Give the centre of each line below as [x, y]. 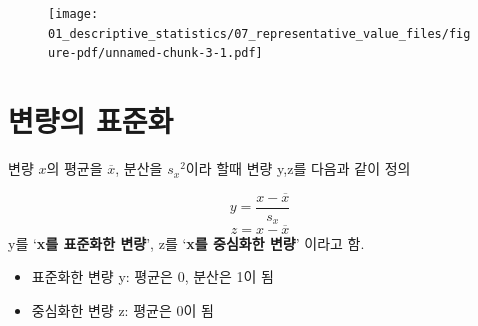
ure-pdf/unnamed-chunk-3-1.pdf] [155, 53]
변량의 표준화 [91, 120]
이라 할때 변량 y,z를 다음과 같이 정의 [298, 168]
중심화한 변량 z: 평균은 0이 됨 [122, 309]
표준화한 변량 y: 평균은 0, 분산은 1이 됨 [152, 276]
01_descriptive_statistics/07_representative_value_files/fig [259, 33]
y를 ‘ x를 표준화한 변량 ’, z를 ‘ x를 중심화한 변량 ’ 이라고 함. [186, 242]
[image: [73, 14]
